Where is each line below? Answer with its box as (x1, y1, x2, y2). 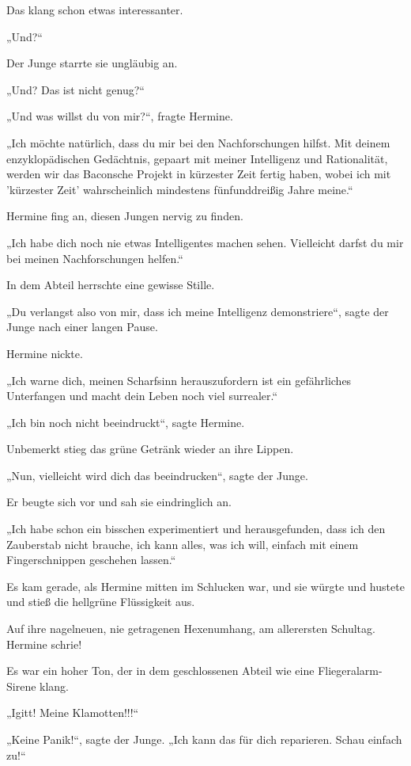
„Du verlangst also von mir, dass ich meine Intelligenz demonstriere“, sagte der (6, 303, 389, 319)
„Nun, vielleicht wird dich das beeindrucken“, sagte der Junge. (6, 467, 308, 483)
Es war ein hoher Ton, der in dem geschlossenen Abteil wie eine (6, 662, 315, 679)
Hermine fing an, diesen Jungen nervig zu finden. (6, 208, 243, 224)
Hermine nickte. (6, 345, 83, 361)
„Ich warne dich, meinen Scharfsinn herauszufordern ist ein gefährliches (6, 372, 352, 388)
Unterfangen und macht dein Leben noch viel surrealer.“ (6, 387, 278, 404)
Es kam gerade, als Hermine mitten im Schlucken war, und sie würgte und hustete (6, 577, 405, 594)
